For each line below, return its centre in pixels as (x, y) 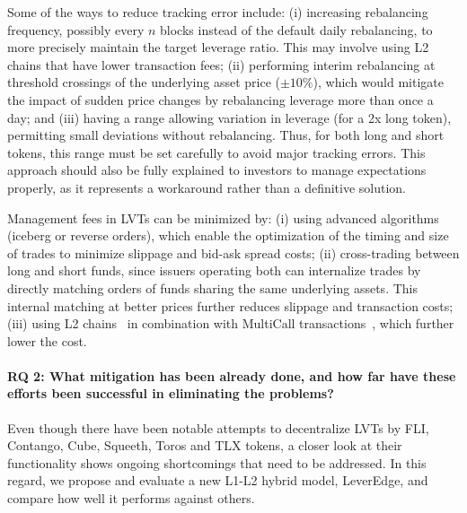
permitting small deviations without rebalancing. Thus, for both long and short (226, 135)
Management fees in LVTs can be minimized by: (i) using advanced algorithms (223, 217)
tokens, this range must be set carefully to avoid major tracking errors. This (216, 152)
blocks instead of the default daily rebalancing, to (296, 29)
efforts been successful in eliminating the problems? (171, 393)
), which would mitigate (378, 82)
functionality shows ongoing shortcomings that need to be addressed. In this (217, 462)
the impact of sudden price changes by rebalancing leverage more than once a (220, 99)
